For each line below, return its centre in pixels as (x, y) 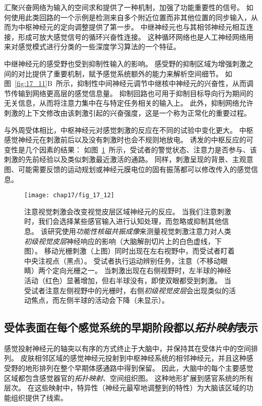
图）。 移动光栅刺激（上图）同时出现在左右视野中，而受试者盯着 (129, 251)
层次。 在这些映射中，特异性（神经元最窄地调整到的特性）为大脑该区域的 (125, 388)
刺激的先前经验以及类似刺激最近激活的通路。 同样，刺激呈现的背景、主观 (125, 159)
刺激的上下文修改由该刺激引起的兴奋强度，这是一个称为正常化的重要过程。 (127, 112)
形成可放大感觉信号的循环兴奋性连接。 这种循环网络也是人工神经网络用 (136, 36)
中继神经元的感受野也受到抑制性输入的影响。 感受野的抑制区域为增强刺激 (125, 63)
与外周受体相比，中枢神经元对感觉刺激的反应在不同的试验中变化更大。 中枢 (129, 130)
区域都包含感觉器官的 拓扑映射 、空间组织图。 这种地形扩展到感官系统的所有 (129, 378)
